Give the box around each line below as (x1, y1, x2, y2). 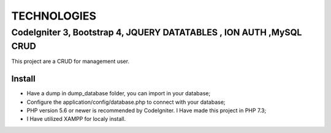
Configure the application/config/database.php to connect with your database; (26, 98, 226, 106)
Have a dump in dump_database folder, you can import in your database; (26, 90, 211, 97)
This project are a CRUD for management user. (11, 58, 130, 65)
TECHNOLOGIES (11, 9, 97, 23)
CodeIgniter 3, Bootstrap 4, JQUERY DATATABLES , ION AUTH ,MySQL (11, 27, 302, 38)
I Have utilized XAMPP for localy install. (26, 115, 126, 123)
